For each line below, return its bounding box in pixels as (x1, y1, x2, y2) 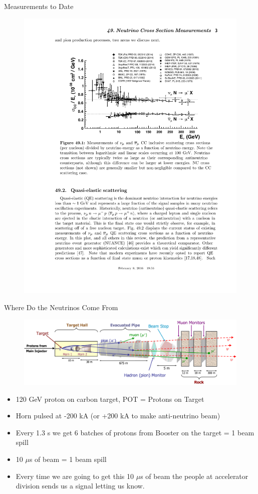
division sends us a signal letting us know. (16, 480, 145, 491)
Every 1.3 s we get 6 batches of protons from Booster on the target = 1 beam (16, 427, 254, 437)
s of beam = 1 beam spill (29, 454, 107, 464)
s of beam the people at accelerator (140, 470, 248, 481)
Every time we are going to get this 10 (16, 470, 134, 481)
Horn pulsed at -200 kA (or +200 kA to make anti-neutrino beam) (16, 410, 220, 421)
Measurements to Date (4, 1, 74, 11)
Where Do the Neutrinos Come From (4, 302, 118, 313)
